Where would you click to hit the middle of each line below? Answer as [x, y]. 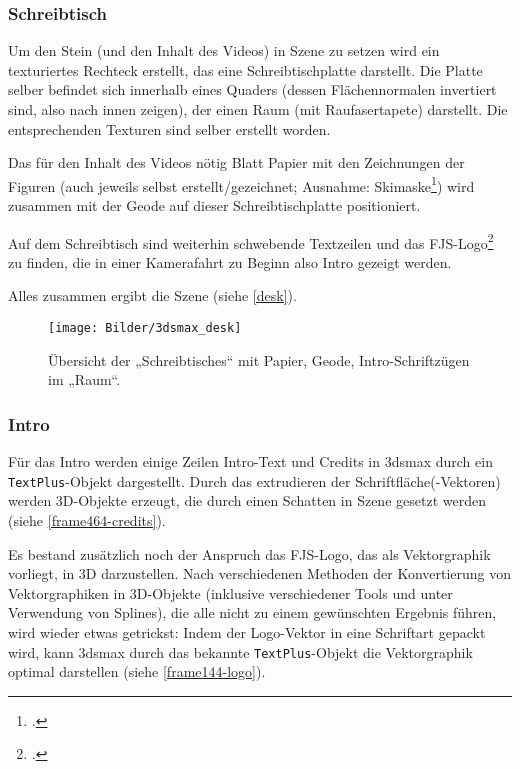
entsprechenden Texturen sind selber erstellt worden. [169, 128]
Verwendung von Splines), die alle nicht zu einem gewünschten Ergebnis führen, [252, 612]
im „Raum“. [84, 379]
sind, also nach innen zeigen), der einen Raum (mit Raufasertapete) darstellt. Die [258, 109]
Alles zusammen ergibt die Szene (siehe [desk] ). [152, 295]
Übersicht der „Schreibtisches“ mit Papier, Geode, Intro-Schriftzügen [259, 359]
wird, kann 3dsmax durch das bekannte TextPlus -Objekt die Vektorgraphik [240, 651]
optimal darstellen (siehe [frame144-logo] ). [137, 671]
